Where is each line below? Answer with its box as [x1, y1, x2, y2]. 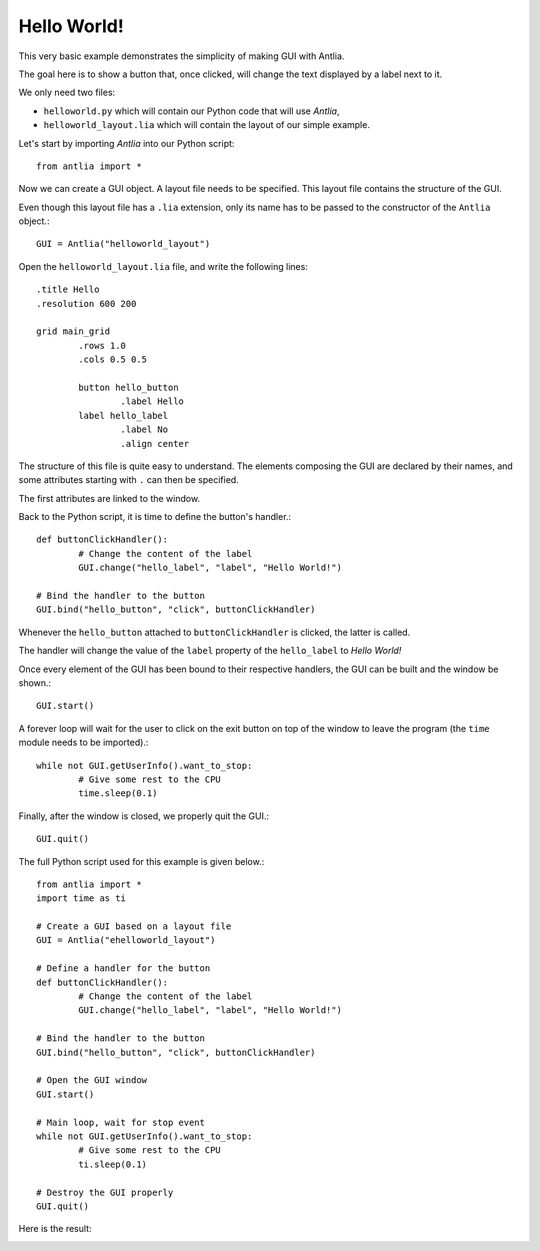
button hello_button [78, 381, 179, 393]
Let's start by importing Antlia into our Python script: [18, 137, 235, 149]
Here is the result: [18, 1223, 92, 1235]
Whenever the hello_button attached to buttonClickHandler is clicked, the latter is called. [18, 626, 411, 638]
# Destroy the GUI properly [36, 1186, 174, 1198]
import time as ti [36, 893, 127, 904]
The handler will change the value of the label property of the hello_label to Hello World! [18, 645, 402, 657]
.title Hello [36, 284, 100, 295]
